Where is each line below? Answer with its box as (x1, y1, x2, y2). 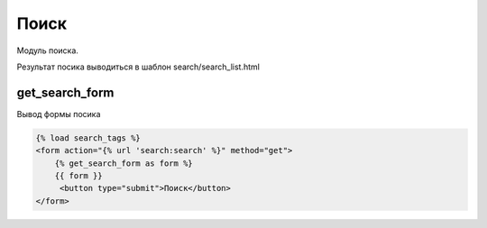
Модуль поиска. (16, 45, 78, 56)
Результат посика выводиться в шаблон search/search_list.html (16, 61, 261, 72)
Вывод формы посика (16, 108, 101, 119)
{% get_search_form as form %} (54, 158, 193, 169)
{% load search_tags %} (35, 132, 142, 143)
